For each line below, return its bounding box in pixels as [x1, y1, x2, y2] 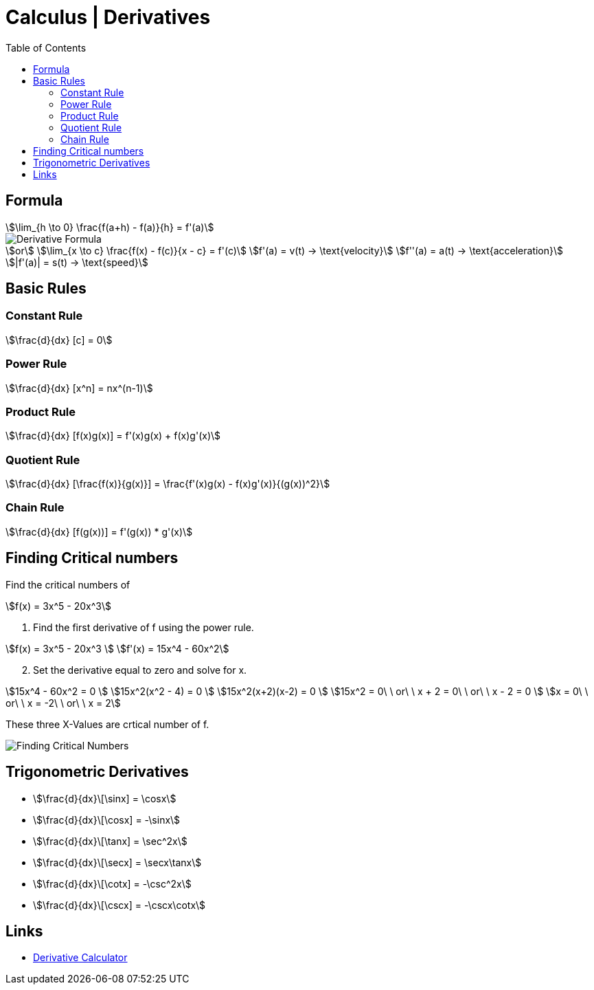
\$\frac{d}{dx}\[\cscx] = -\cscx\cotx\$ [33, 899, 206, 911]
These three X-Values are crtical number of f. [5, 718, 209, 730]
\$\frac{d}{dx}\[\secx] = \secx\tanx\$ [33, 856, 202, 868]
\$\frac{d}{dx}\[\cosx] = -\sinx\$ [33, 813, 181, 826]
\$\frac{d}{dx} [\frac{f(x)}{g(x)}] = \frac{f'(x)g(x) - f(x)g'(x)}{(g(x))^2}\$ [5, 478, 330, 490]
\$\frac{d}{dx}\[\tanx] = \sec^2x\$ [33, 835, 187, 847]
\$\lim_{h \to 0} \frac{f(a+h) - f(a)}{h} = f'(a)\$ [5, 221, 214, 233]
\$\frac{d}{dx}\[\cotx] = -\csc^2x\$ [33, 877, 192, 890]
